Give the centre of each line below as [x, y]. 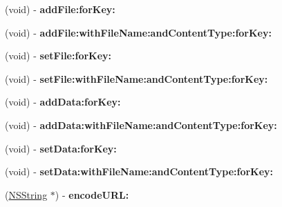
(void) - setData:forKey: [61, 148]
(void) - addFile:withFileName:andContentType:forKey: [138, 32]
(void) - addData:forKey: [63, 102]
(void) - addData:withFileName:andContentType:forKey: [141, 125]
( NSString [26, 194]
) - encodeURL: [92, 194]
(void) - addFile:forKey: [60, 9]
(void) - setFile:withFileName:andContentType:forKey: [137, 78]
